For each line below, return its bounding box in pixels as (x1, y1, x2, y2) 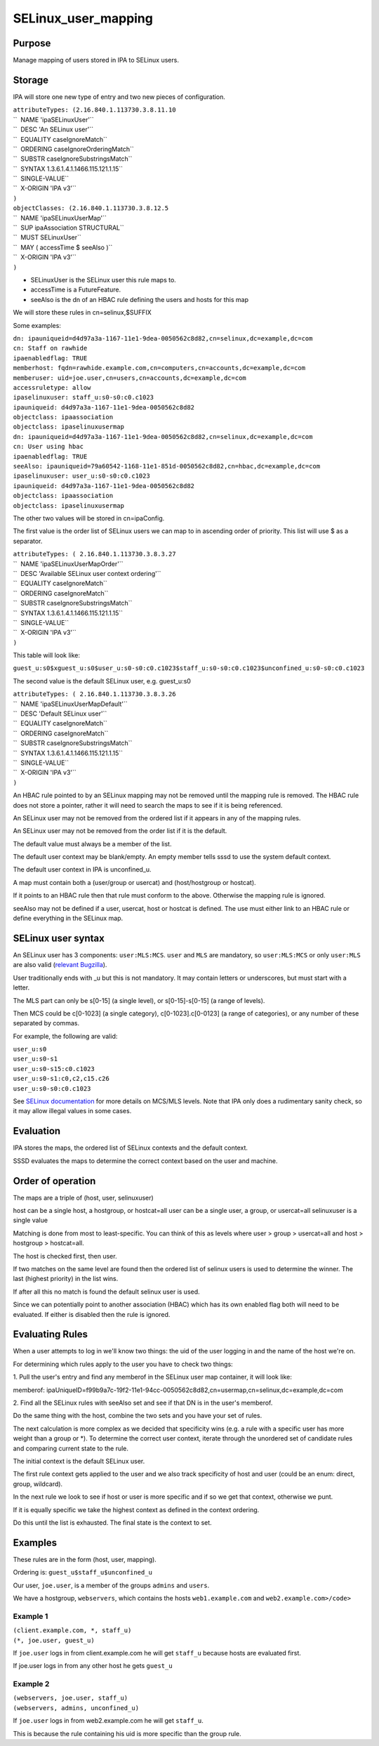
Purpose (13, 37, 51, 49)
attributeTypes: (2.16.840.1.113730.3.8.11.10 (13, 106, 176, 114)
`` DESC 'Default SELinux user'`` (13, 709, 107, 718)
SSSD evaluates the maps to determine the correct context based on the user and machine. (13, 1156, 278, 1165)
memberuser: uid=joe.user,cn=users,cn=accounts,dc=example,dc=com (13, 374, 247, 382)
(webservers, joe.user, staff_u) (13, 1694, 128, 1702)
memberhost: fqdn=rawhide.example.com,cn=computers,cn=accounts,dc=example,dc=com (13, 364, 305, 372)
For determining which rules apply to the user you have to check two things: (13, 1360, 233, 1368)
